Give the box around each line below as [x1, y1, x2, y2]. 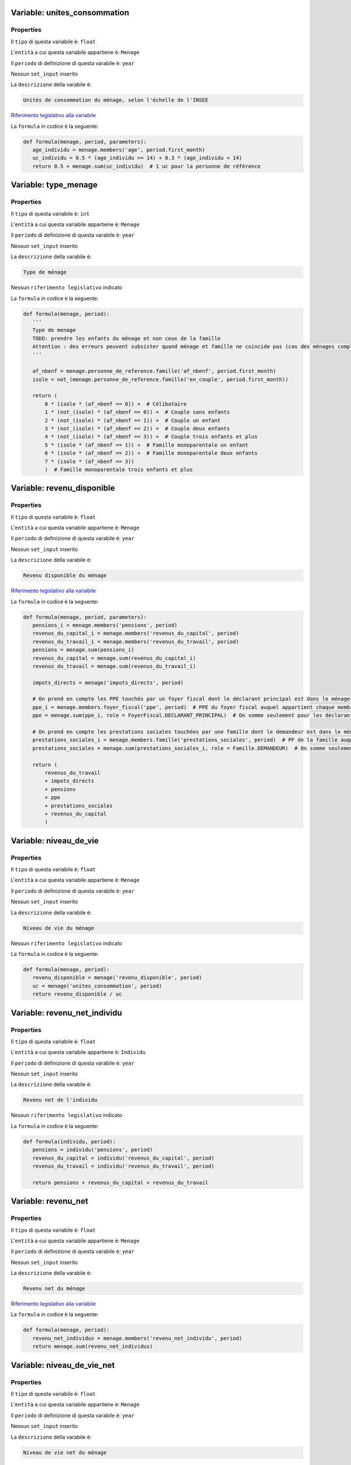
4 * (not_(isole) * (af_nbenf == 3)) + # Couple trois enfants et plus [44, 434, 258, 440]
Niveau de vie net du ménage [23, 1449, 107, 1456]
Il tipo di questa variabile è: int [11, 210, 90, 217]
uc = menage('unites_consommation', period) [32, 982, 162, 989]
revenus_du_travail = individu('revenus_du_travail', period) [32, 1163, 215, 1169]
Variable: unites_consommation [11, 8, 129, 18]
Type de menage [32, 327, 76, 333]
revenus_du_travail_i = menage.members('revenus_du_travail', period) [32, 638, 239, 645]
